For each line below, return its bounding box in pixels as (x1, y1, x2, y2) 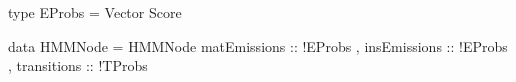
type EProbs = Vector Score (8, 2, 182, 22)
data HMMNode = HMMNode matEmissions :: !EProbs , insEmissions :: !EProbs (8, 35, 508, 56)
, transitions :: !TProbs (8, 55, 148, 76)
